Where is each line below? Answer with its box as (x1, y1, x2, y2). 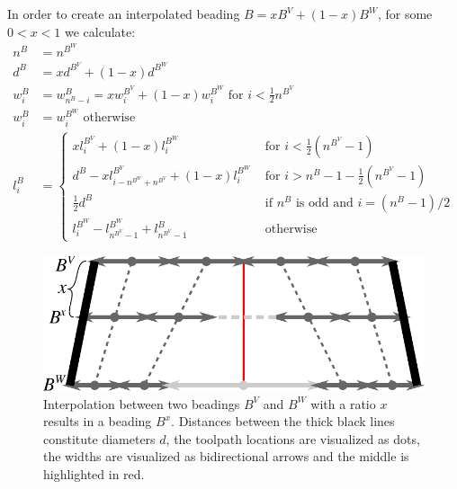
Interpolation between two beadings (43, 394, 240, 413)
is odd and (295, 196, 354, 209)
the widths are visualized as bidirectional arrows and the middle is (43, 447, 409, 466)
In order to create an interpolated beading (7, 4, 240, 22)
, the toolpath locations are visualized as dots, (166, 429, 420, 448)
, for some (377, 4, 433, 22)
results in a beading (43, 412, 152, 431)
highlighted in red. (43, 465, 145, 484)
